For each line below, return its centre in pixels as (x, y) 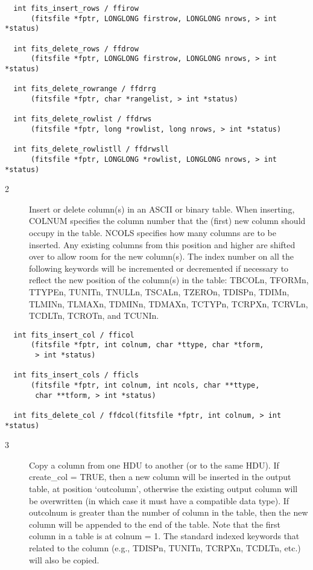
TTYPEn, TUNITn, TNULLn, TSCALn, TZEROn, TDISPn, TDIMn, (159, 291)
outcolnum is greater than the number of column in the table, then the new (169, 512)
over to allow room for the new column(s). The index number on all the (161, 256)
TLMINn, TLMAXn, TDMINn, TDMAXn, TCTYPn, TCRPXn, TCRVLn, (169, 303)
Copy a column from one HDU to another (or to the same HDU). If (154, 465)
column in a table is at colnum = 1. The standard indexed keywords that (164, 536)
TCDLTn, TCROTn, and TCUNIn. (94, 315)
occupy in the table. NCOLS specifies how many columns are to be (153, 232)
